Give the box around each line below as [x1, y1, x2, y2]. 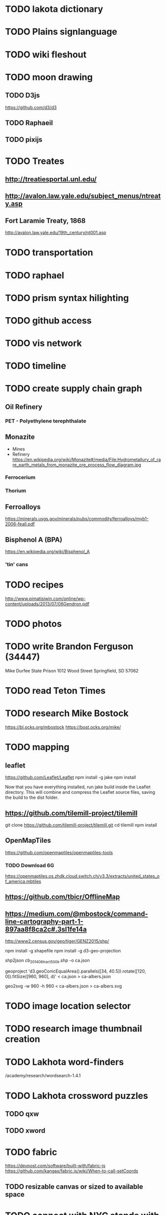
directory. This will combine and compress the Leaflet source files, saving [5, 789, 156, 795]
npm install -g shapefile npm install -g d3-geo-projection [5, 948, 121, 954]
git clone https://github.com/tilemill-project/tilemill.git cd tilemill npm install [5, 822, 157, 828]
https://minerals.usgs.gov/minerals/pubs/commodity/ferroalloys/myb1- [5, 516, 149, 522]
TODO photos [5, 618, 62, 630]
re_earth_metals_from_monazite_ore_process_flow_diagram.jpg [12, 462, 142, 468]
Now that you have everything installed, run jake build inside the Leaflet [5, 784, 151, 790]
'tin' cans [5, 561, 28, 568]
